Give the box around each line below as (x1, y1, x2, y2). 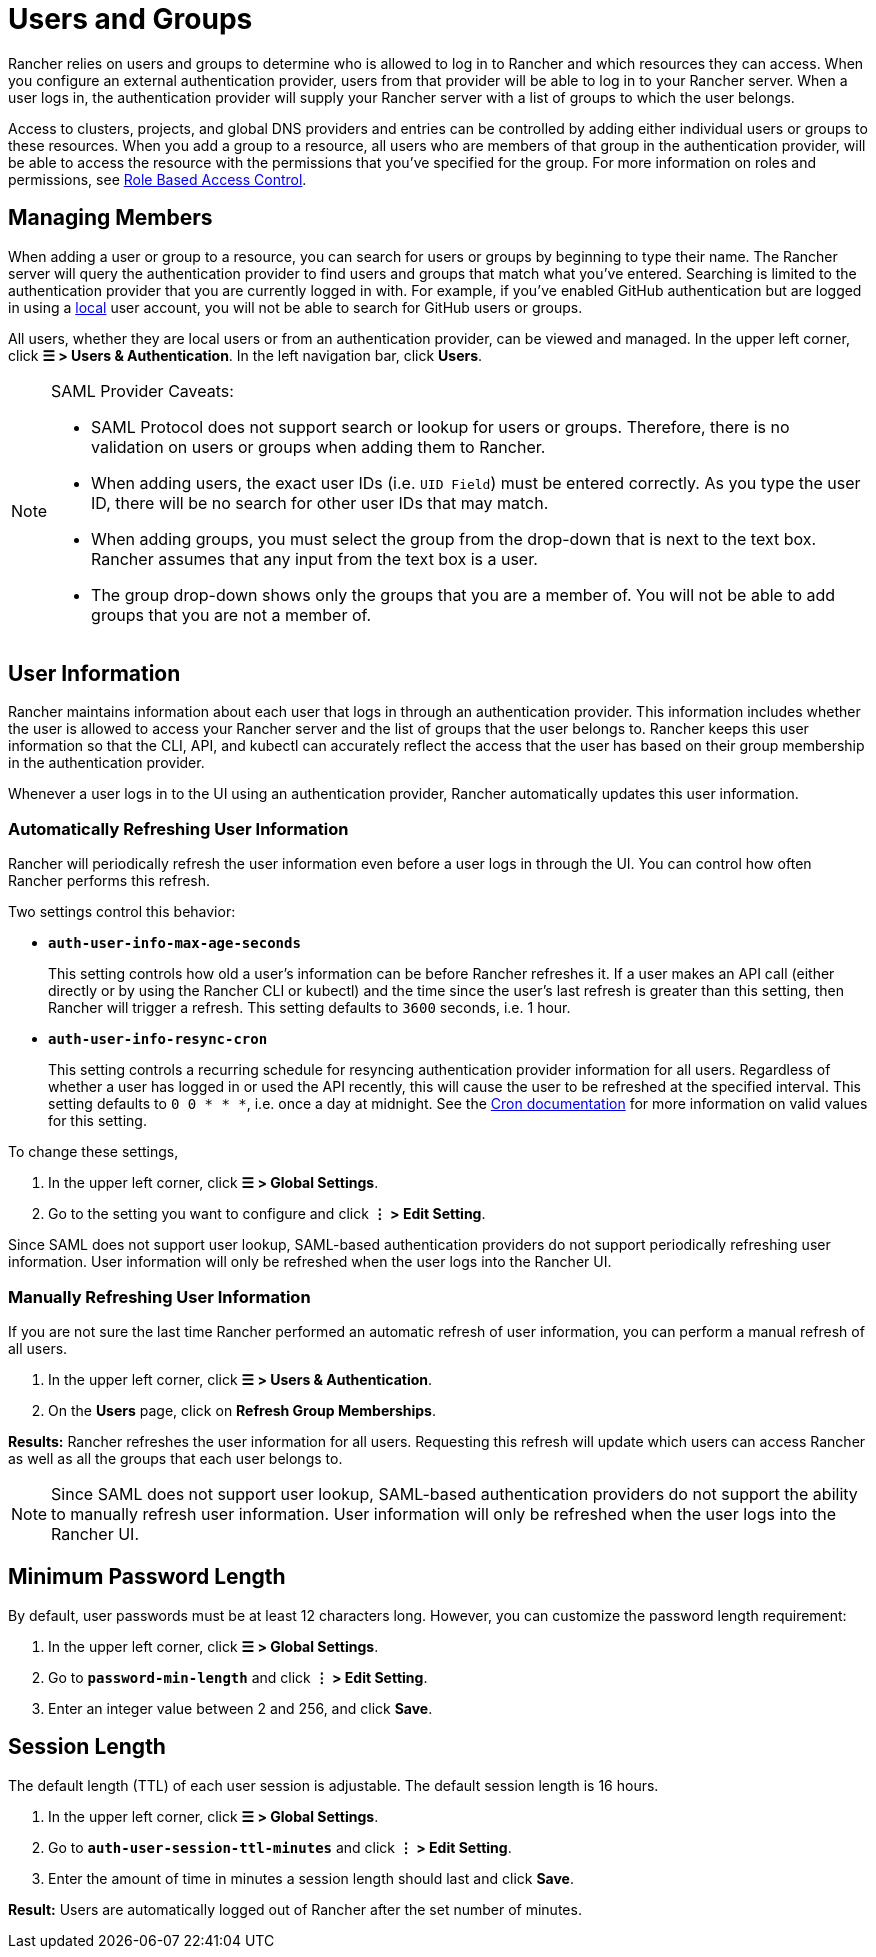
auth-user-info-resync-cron (48, 1031, 268, 1048)
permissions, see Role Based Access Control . (8, 170, 307, 188)
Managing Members (8, 205, 213, 231)
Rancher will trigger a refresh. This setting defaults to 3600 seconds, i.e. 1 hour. (48, 999, 571, 1017)
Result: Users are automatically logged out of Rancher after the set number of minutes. (8, 1900, 582, 1918)
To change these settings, (8, 1143, 179, 1161)
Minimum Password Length (8, 1564, 286, 1590)
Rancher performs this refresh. (8, 872, 211, 890)
